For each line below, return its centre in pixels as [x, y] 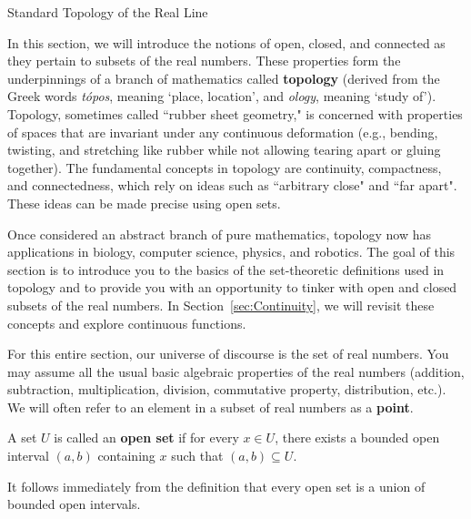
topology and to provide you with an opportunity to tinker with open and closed [232, 287]
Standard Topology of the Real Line [108, 12]
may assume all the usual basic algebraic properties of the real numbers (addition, [236, 371]
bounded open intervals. [74, 504]
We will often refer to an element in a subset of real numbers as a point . [210, 407]
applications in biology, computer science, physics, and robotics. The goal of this [231, 252]
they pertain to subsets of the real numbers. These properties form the [204, 61]
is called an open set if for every [146, 438]
